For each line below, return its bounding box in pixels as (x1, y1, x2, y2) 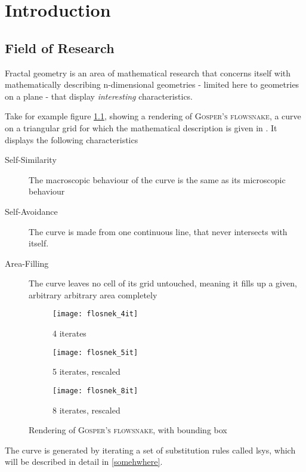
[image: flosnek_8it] (52, 386, 138, 395)
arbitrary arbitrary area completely (29, 288, 157, 301)
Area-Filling (5, 257, 49, 269)
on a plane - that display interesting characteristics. (5, 90, 193, 102)
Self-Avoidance (5, 205, 58, 217)
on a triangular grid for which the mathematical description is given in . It (5, 121, 277, 134)
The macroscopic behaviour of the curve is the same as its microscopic (29, 173, 286, 186)
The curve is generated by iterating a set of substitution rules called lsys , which (5, 443, 296, 456)
